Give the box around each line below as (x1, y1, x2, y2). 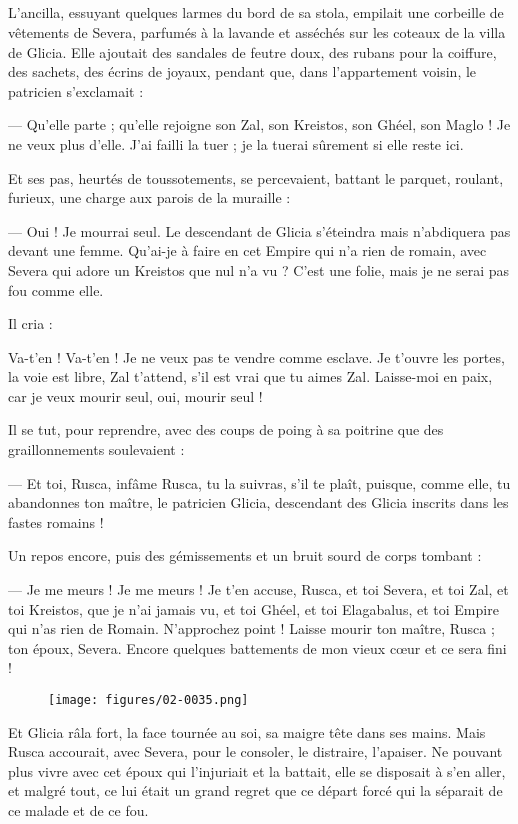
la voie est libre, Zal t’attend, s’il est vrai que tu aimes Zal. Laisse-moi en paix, (8, 366, 493, 387)
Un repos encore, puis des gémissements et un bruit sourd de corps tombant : (8, 545, 482, 566)
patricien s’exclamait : (8, 80, 144, 101)
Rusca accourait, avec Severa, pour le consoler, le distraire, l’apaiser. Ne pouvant (8, 741, 503, 762)
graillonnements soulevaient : (8, 439, 185, 460)
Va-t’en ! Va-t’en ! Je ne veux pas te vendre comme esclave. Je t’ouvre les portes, (8, 346, 505, 367)
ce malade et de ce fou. (8, 800, 149, 821)
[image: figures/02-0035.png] (48, 693, 249, 708)
